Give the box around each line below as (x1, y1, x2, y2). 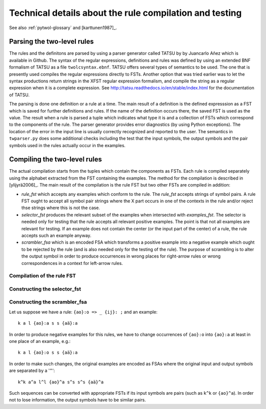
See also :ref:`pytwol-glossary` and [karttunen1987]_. (9, 25, 117, 31)
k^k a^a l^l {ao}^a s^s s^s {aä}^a (18, 379, 104, 385)
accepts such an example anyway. (21, 232, 92, 238)
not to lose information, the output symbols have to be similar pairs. (9, 397, 146, 403)
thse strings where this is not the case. (21, 205, 100, 211)
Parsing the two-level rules (9, 37, 94, 46)
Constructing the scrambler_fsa (9, 298, 87, 305)
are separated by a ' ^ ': (9, 368, 55, 373)
